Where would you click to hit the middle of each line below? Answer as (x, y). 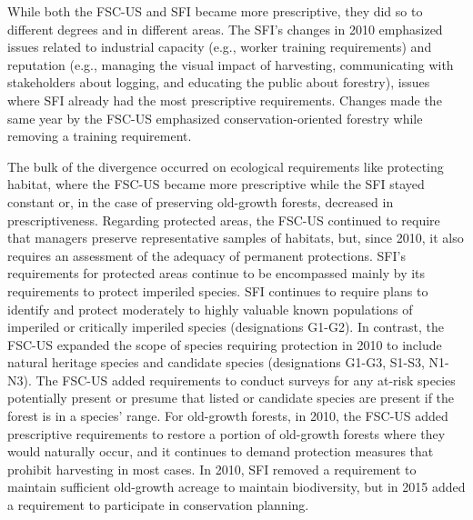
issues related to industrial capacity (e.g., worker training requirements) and (220, 47)
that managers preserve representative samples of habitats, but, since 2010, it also (236, 238)
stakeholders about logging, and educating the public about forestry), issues (219, 82)
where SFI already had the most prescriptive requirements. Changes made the (225, 100)
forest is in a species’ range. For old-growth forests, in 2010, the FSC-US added (228, 416)
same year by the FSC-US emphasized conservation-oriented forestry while (215, 118)
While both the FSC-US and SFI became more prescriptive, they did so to (215, 11)
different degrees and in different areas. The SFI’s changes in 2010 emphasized (225, 29)
